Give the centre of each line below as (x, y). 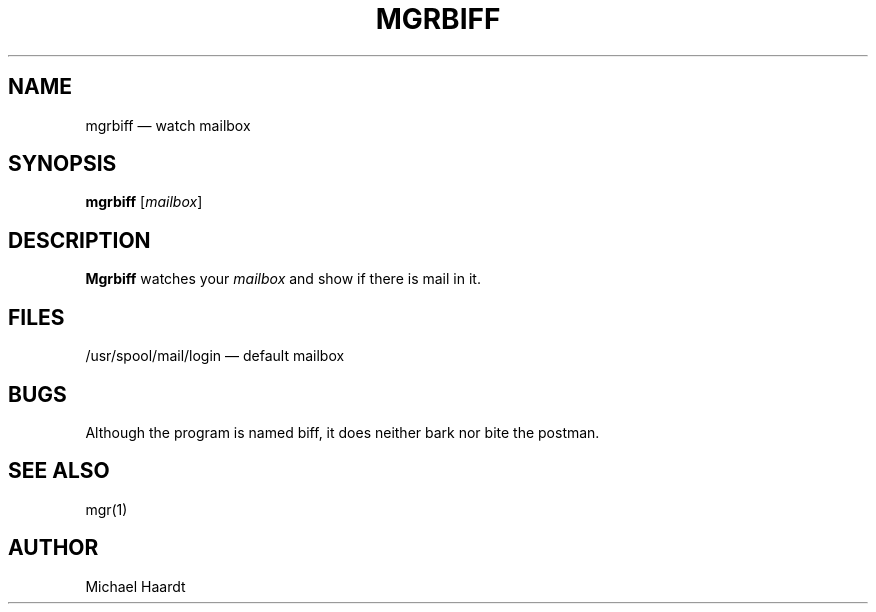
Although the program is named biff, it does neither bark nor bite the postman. (342, 432)
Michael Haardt (135, 586)
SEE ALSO (59, 471)
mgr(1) (106, 509)
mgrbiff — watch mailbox (168, 125)
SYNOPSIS (62, 164)
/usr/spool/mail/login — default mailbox (215, 356)
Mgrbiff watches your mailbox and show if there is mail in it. (283, 279)
